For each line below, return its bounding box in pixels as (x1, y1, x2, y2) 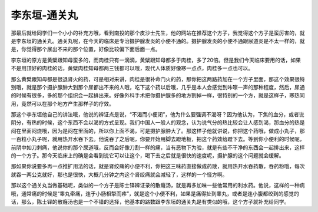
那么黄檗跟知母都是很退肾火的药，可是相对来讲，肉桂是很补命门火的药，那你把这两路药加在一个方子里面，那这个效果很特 (11, 75, 305, 82)
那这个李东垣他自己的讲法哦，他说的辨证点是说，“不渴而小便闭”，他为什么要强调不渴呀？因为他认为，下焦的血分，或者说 (11, 111, 304, 118)
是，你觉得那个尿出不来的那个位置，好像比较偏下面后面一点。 (11, 46, 161, 53)
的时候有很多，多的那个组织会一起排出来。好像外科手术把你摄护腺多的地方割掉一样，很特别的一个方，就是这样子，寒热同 (11, 92, 305, 99)
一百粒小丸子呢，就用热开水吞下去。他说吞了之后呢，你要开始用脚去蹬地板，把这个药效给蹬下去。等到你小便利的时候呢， (11, 136, 305, 143)
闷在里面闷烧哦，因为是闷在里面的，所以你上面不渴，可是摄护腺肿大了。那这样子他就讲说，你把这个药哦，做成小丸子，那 (11, 127, 305, 134)
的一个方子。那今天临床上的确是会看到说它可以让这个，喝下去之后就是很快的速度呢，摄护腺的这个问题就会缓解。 (11, 152, 284, 159)
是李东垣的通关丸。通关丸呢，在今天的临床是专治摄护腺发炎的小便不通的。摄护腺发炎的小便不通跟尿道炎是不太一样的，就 (11, 37, 305, 44)
